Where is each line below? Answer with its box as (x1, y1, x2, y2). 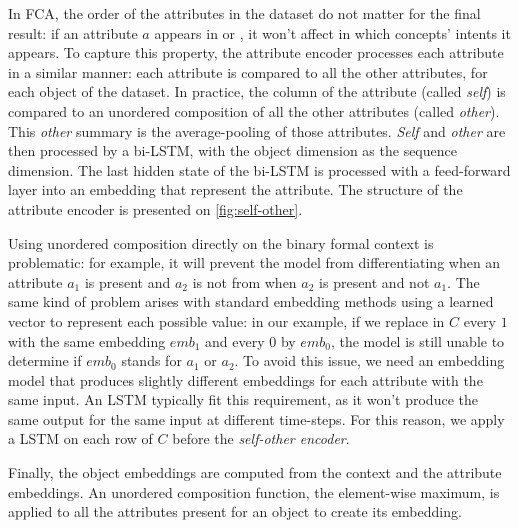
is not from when (192, 271, 297, 292)
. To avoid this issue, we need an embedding (234, 350, 505, 371)
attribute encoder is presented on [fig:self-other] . (8, 198, 303, 219)
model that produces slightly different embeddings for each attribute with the (8, 369, 483, 390)
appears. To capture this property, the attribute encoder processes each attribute (8, 42, 504, 63)
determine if (8, 350, 82, 371)
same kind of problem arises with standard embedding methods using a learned (8, 291, 494, 312)
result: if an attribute (8, 22, 138, 43)
